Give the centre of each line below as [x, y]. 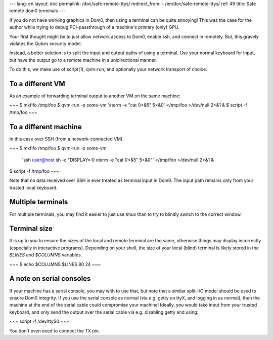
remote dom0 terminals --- [37, 11]
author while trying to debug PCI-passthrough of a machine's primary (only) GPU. [94, 27]
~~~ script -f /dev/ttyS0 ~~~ [39, 321]
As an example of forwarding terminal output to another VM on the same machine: [95, 96]
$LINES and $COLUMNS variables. [46, 255]
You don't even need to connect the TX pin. [55, 331]
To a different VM [37, 84]
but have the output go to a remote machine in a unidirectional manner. [83, 60]
